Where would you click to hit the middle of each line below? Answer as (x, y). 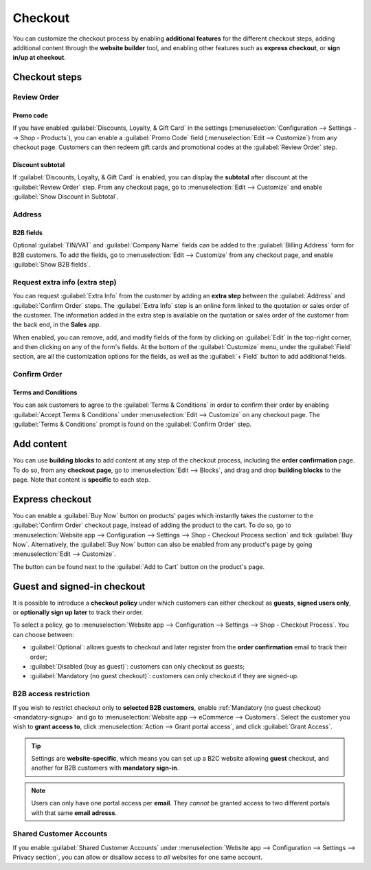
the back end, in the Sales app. (57, 325)
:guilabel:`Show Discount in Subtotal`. (66, 197)
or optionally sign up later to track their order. (78, 612)
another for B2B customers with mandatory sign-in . (105, 768)
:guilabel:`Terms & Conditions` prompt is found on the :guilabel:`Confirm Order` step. (132, 424)
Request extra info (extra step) (65, 282)
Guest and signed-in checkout (79, 587)
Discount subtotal (39, 165)
